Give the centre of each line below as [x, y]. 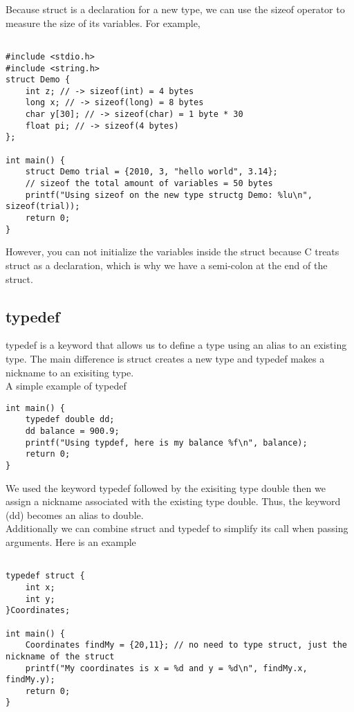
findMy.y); [30, 680]
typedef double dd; [70, 420]
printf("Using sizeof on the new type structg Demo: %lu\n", [169, 195]
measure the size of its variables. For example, [103, 22]
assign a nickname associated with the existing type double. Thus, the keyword [173, 501]
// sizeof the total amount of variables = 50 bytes [149, 184]
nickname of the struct [60, 656]
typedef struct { [45, 576]
